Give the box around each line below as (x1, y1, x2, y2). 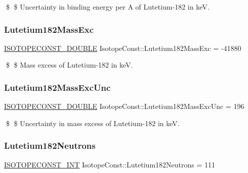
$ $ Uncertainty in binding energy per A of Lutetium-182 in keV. (6, 2, 210, 12)
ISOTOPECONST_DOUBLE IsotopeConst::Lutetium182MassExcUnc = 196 (4, 101, 244, 111)
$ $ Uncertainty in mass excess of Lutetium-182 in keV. (6, 118, 180, 128)
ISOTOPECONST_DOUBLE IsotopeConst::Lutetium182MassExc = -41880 (4, 42, 241, 53)
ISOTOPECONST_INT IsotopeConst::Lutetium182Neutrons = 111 (4, 159, 215, 169)
